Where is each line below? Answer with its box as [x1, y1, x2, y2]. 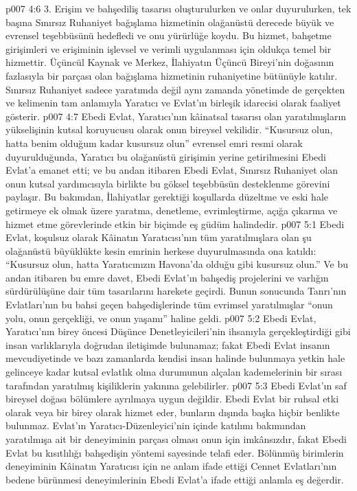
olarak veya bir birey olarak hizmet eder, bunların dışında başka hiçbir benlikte [5, 404, 340, 419]
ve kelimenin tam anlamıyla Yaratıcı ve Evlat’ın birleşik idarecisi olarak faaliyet [5, 95, 341, 110]
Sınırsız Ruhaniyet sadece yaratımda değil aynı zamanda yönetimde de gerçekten [5, 82, 345, 96]
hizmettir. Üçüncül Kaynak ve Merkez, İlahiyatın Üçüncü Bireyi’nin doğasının [5, 55, 334, 69]
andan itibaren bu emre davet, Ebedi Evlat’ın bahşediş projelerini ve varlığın [5, 270, 329, 284]
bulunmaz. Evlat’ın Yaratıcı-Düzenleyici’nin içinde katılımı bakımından [5, 418, 306, 433]
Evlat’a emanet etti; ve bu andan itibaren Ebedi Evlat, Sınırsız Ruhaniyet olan [5, 163, 338, 177]
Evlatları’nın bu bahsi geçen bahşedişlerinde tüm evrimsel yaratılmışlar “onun [5, 297, 333, 312]
